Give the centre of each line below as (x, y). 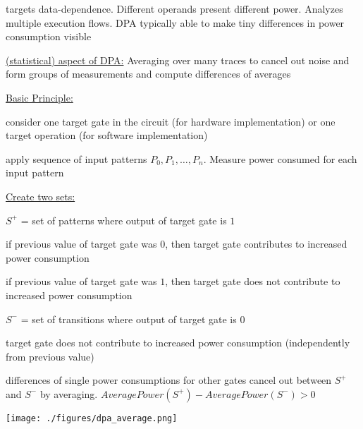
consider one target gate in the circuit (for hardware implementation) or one (171, 121)
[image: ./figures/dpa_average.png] (92, 418)
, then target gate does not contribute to (253, 281)
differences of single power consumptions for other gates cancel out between (169, 380)
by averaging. (69, 393)
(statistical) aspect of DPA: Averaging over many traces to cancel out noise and (178, 60)
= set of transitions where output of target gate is (129, 319)
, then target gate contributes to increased (256, 244)
